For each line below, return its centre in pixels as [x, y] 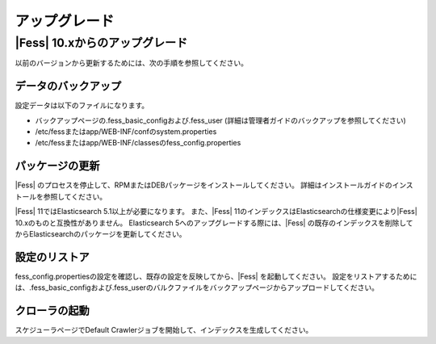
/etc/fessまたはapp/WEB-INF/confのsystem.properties [126, 132]
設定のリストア [52, 257]
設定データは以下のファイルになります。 [82, 106]
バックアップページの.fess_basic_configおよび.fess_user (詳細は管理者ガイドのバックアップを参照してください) [221, 120]
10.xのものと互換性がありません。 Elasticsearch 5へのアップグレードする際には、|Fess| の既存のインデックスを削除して [214, 223]
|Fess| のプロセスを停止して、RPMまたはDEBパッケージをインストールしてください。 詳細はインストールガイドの [203, 185]
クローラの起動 [52, 311]
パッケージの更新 [57, 166]
